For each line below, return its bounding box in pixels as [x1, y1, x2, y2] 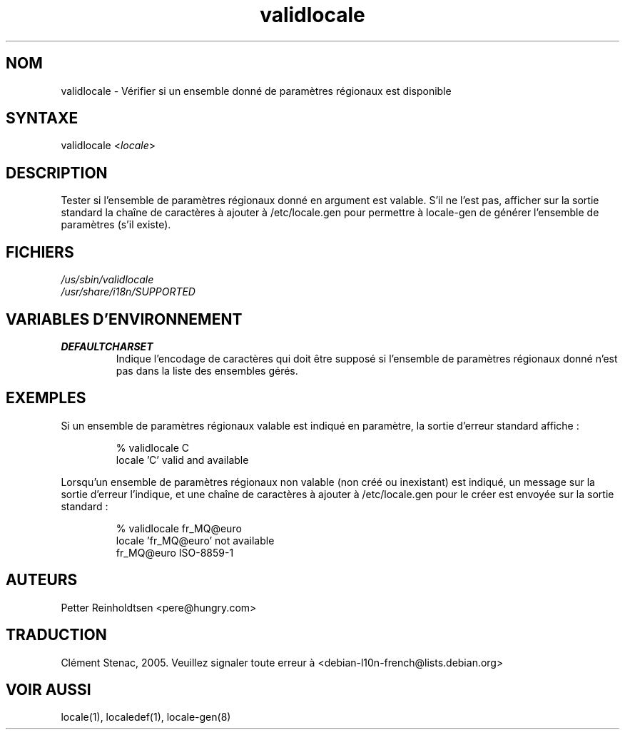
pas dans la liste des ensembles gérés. [116, 364, 298, 377]
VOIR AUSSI [6, 680, 91, 699]
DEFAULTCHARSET [61, 340, 153, 353]
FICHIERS [6, 243, 74, 261]
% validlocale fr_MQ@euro [116, 522, 242, 534]
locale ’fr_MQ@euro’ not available [116, 534, 275, 547]
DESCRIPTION [6, 163, 108, 182]
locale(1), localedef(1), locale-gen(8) [61, 711, 231, 724]
